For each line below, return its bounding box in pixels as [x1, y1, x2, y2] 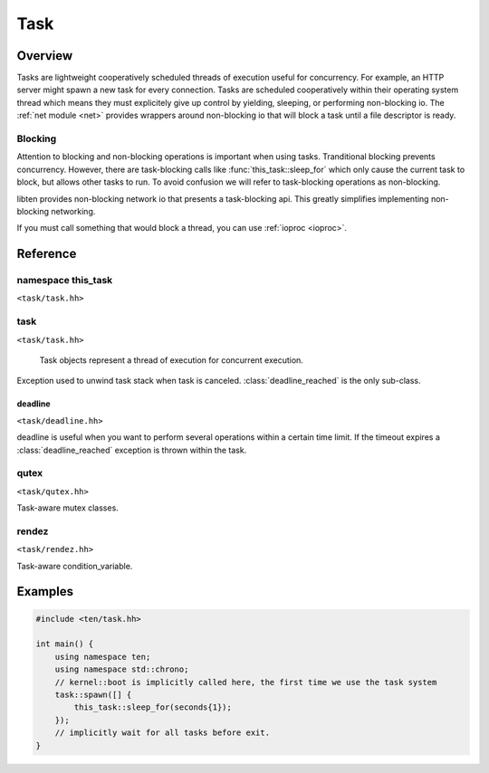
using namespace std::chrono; [54, 664, 189, 674]
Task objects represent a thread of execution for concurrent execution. [39, 355, 303, 366]
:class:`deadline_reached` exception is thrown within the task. [16, 444, 247, 455]
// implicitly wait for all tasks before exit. [54, 728, 271, 738]
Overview [16, 48, 73, 63]
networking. [51, 205, 96, 216]
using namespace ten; [54, 652, 151, 662]
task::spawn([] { [54, 689, 132, 700]
